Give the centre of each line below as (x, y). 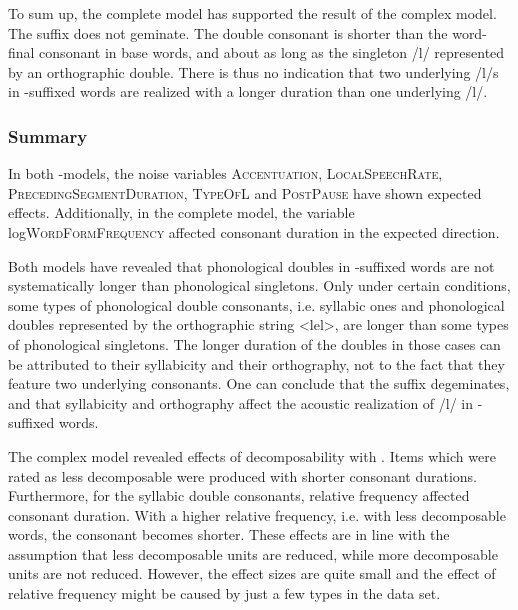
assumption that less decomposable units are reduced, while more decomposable (253, 553)
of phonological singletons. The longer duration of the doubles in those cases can (254, 343)
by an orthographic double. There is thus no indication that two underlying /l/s (253, 71)
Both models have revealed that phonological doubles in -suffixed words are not (251, 265)
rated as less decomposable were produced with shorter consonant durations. (242, 475)
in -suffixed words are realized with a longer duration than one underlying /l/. (248, 91)
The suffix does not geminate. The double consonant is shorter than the (228, 32)
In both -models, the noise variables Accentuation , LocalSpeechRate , (225, 173)
